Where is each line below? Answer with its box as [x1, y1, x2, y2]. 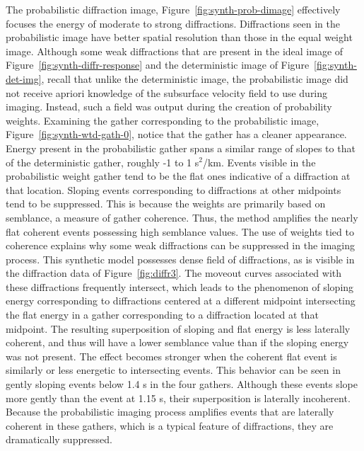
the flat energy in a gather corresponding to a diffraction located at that [6, 307, 319, 322]
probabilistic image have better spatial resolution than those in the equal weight [6, 30, 353, 45]
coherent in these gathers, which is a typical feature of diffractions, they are [6, 418, 334, 433]
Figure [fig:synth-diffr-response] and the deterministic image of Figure [6, 57, 310, 72]
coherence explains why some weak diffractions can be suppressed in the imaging [6, 238, 356, 253]
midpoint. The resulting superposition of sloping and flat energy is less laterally [6, 321, 351, 336]
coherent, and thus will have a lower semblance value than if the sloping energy [6, 335, 349, 350]
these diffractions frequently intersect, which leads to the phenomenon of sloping [6, 279, 354, 294]
